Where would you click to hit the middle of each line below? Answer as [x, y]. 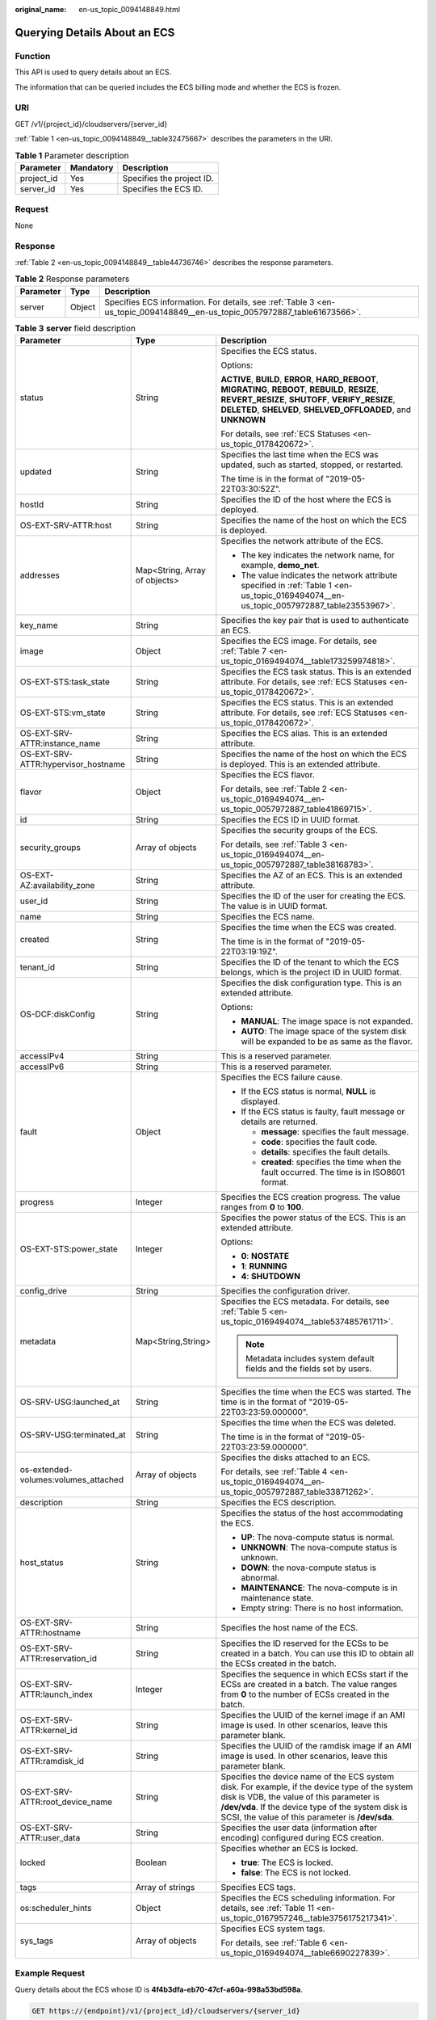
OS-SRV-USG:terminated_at [73, 1434]
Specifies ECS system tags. [273, 1929]
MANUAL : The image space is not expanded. [327, 1021]
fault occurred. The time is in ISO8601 [333, 1172]
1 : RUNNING [264, 1266]
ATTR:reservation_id [58, 1658]
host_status [42, 1562]
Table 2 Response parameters [72, 279]
